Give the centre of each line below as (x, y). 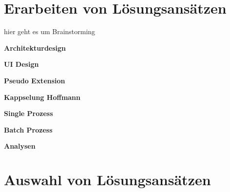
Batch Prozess (28, 129)
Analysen (20, 146)
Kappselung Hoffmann (42, 97)
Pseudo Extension (35, 80)
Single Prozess (29, 113)
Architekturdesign (35, 48)
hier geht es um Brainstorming (50, 31)
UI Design (21, 64)
